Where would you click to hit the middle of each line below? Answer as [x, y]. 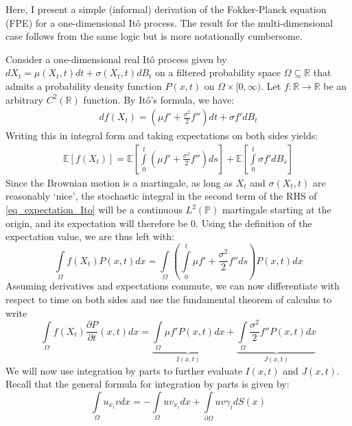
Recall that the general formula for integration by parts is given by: [148, 384]
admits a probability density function [84, 85]
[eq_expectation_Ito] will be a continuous [94, 209]
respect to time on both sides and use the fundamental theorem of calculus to [169, 299]
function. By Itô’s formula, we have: [159, 99]
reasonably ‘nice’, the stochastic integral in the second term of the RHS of [161, 196]
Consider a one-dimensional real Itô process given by [116, 59]
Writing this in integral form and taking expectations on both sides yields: [162, 135]
